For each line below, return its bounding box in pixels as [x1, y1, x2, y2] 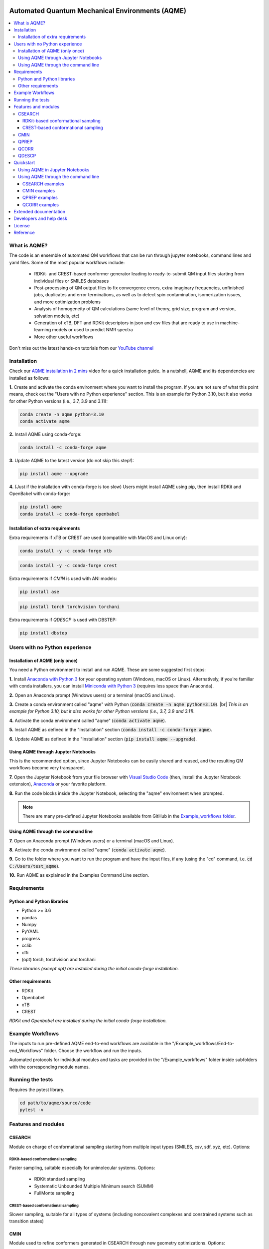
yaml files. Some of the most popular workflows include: [9, 259, 125, 265]
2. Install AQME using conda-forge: [9, 431, 82, 437]
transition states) [9, 1218, 44, 1224]
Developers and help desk [13, 215, 67, 222]
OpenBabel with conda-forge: [9, 491, 70, 497]
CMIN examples [22, 187, 55, 193]
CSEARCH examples [22, 180, 64, 187]
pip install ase [19, 589, 60, 595]
